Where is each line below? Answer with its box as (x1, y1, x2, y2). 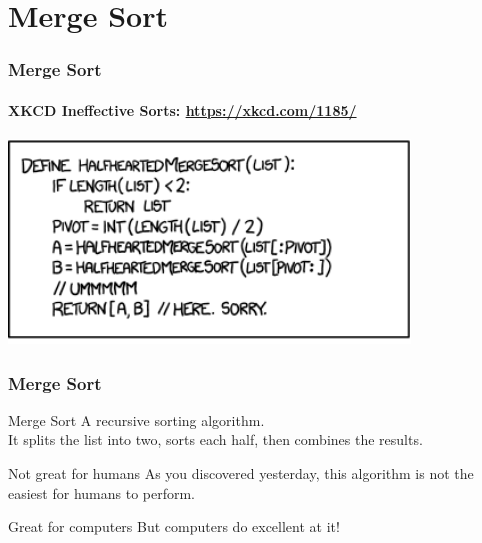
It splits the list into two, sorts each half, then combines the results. (8, 429, 423, 450)
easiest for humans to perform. (8, 482, 196, 503)
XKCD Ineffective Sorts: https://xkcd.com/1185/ (8, 99, 357, 120)
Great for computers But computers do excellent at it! (8, 516, 340, 537)
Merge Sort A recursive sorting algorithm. (8, 409, 265, 430)
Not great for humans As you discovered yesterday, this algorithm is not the (8, 463, 474, 484)
